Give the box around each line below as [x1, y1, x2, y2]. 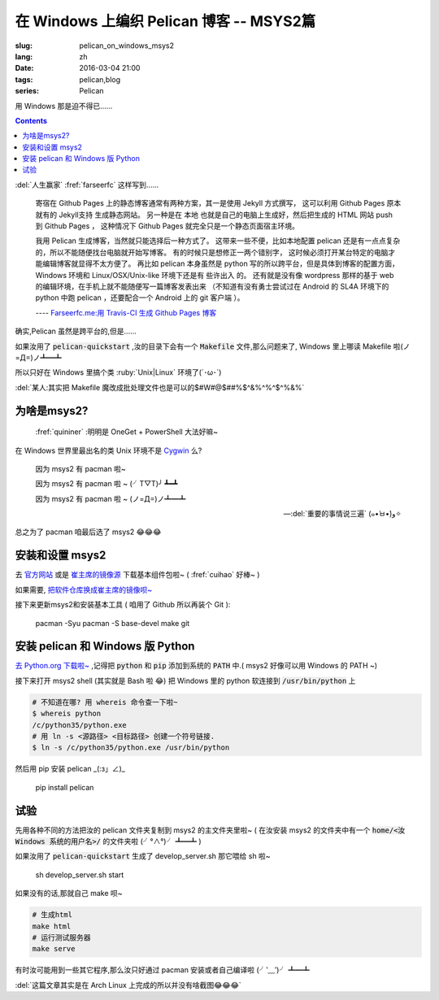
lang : [15, 51, 33, 61]
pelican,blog [79, 74, 121, 85]
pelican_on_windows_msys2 [79, 41, 175, 50]
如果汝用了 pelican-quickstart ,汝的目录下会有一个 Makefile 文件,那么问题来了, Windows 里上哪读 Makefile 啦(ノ [15, 341, 411, 351]
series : [15, 86, 40, 96]
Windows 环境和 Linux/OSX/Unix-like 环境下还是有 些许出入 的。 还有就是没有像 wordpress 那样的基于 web [35, 270, 394, 280]
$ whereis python [32, 709, 102, 719]
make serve [32, 944, 76, 954]
